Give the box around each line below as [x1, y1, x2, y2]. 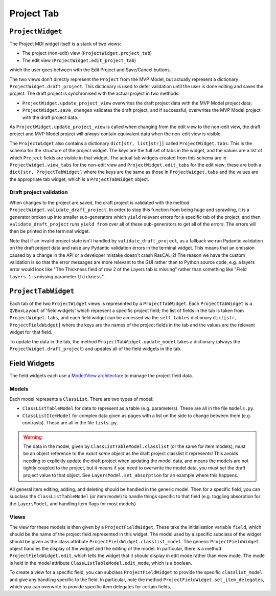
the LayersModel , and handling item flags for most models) [9, 500, 136, 507]
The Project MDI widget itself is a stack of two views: [9, 41, 121, 47]
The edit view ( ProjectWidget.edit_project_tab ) [22, 57, 136, 64]
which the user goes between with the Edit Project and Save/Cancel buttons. [9, 67, 171, 73]
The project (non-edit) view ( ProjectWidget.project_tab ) [22, 50, 152, 56]
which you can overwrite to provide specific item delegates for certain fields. [9, 584, 171, 589]
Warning [23, 434, 42, 440]
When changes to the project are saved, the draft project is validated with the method [9, 199, 190, 205]
